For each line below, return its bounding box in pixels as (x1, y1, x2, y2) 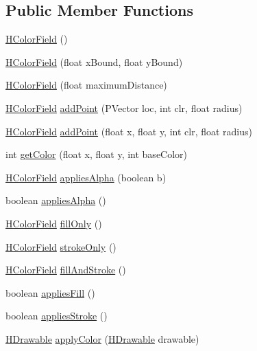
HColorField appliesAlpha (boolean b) (5, 170, 167, 184)
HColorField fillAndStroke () (5, 262, 126, 277)
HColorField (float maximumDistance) (5, 78, 167, 92)
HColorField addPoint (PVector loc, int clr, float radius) (5, 100, 243, 115)
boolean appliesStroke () (5, 308, 108, 323)
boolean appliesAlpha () (5, 193, 106, 207)
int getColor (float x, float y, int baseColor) (5, 147, 188, 161)
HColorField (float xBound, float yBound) (5, 54, 183, 69)
